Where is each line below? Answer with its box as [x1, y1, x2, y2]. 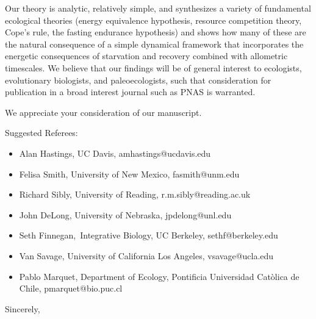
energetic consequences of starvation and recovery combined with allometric [5, 49, 288, 62]
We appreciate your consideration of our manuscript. [5, 106, 202, 118]
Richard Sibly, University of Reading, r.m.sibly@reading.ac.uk [19, 188, 251, 201]
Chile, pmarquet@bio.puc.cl [19, 282, 123, 295]
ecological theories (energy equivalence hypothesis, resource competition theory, [5, 13, 302, 26]
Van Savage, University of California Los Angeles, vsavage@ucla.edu [19, 249, 274, 262]
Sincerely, [5, 302, 40, 315]
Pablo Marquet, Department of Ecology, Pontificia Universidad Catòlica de [19, 270, 300, 282]
